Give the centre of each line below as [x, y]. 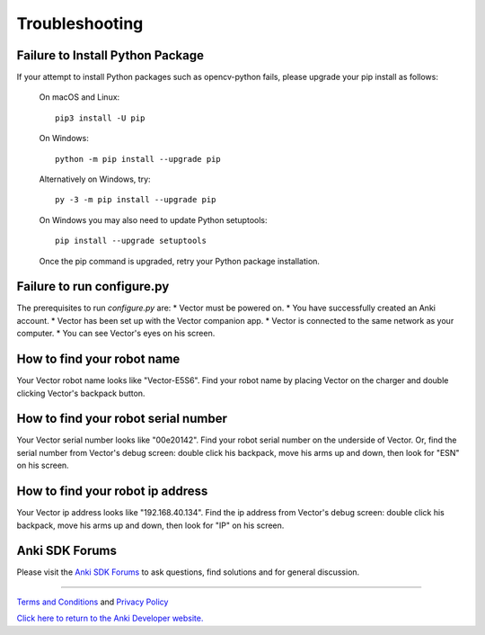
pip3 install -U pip [100, 118]
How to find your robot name [98, 359]
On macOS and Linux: [79, 97]
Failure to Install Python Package [110, 55]
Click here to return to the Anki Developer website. [110, 618]
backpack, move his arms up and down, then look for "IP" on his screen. [150, 525]
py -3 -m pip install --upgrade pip [136, 200]
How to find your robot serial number [122, 419]
